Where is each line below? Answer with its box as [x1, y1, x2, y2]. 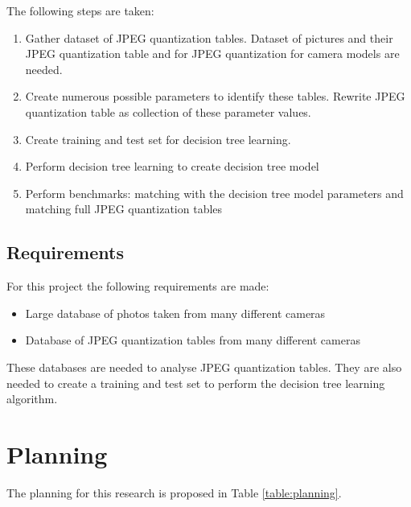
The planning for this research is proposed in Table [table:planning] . [6, 484, 342, 501]
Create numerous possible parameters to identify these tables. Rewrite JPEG [25, 88, 405, 105]
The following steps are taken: [6, 2, 154, 19]
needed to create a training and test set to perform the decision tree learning [6, 374, 385, 391]
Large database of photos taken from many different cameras [25, 304, 326, 321]
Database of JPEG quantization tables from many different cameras [25, 332, 360, 348]
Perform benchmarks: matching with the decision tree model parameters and [25, 184, 404, 201]
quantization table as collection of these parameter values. [25, 103, 311, 120]
